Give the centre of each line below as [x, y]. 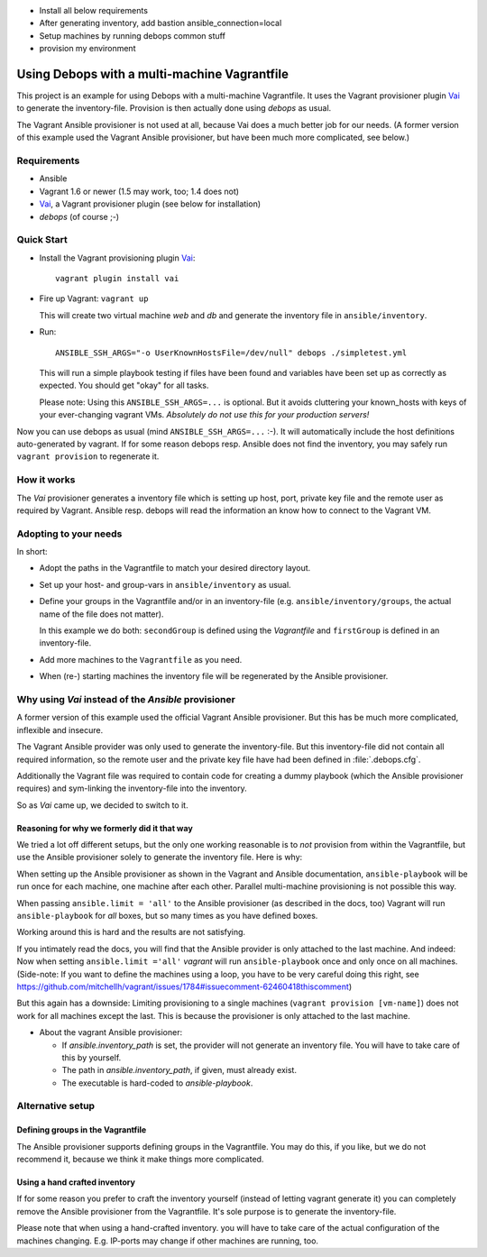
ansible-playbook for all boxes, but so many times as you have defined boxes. [167, 916]
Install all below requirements [94, 10]
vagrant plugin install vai [117, 279]
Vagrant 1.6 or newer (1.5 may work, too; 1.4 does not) [139, 191]
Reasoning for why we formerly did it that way [105, 828]
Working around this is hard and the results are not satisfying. [131, 932]
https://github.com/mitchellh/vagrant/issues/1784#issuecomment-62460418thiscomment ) [184, 986]
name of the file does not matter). [101, 614]
